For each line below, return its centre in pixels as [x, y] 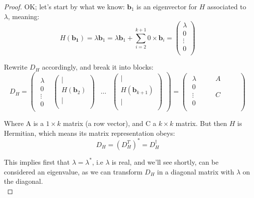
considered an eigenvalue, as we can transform [73, 171]
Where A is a [24, 123]
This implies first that [37, 161]
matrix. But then [201, 123]
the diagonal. [24, 181]
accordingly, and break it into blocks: [98, 67]
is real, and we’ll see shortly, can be [165, 161]
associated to [226, 6]
